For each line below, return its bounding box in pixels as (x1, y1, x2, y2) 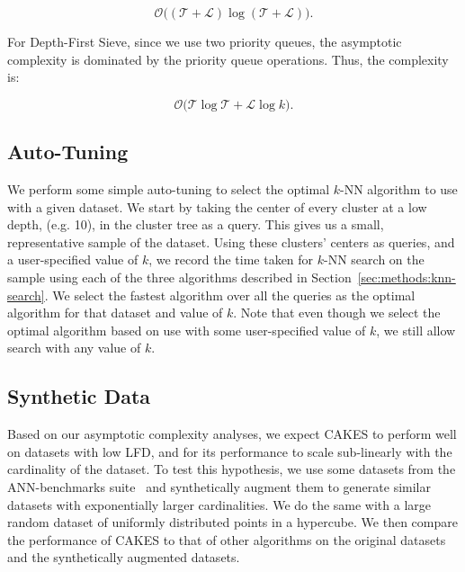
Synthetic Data (7, 382, 151, 410)
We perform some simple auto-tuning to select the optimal (7, 179, 330, 198)
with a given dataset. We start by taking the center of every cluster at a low (7, 197, 427, 216)
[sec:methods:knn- (357, 267, 456, 286)
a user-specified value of (7, 250, 139, 269)
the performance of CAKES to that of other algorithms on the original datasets (7, 530, 446, 549)
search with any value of (7, 338, 141, 357)
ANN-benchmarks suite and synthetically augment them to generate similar (7, 477, 431, 496)
